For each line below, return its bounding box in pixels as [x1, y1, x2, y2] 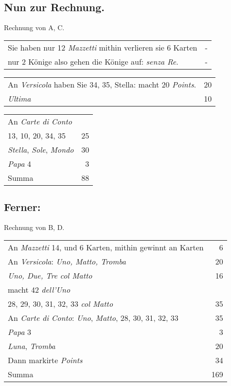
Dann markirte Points [8, 354, 83, 366]
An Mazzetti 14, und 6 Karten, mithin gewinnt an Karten [8, 241, 204, 253]
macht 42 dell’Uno [8, 283, 71, 295]
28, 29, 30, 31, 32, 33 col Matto [8, 298, 113, 309]
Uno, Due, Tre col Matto [8, 269, 92, 281]
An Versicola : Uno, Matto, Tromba [8, 255, 126, 267]
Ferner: [4, 199, 41, 214]
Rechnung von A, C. [4, 22, 65, 33]
